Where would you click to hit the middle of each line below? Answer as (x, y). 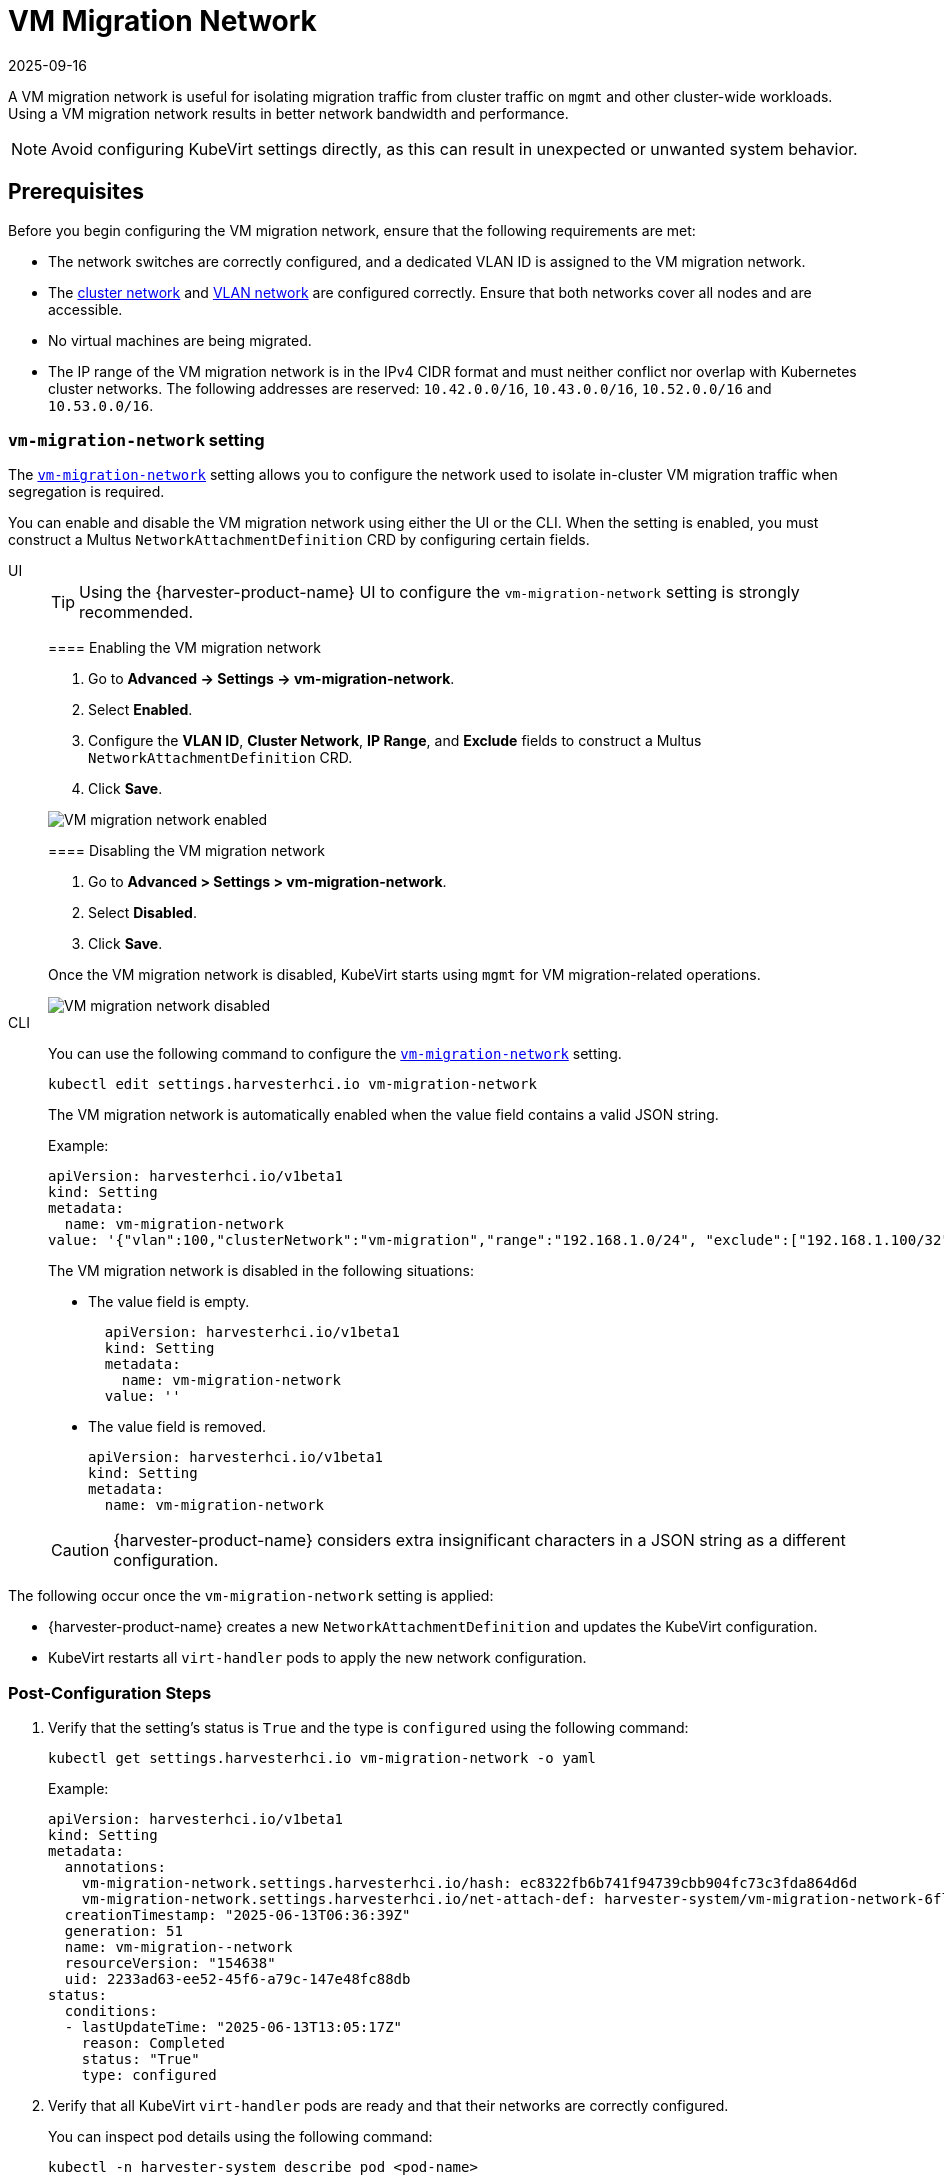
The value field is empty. (169, 1302)
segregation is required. (86, 492)
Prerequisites (76, 192)
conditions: (111, 2011)
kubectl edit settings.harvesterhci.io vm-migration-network (292, 1084)
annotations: (115, 1867)
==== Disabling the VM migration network (187, 851)
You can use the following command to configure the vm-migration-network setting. (335, 1054)
